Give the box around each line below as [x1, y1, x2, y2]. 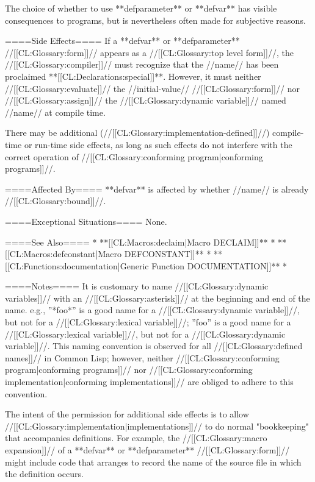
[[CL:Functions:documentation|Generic [5, 259, 149, 272]
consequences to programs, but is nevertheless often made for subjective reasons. [5, 13, 306, 26]
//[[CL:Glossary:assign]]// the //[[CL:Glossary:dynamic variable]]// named [5, 94, 286, 107]
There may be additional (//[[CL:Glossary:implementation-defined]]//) [5, 126, 270, 139]
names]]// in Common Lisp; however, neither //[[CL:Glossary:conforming [5, 351, 280, 364]
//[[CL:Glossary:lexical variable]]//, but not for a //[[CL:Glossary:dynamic [5, 327, 286, 340]
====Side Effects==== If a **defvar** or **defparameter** [5, 34, 240, 47]
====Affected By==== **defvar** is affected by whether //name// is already [5, 182, 309, 195]
